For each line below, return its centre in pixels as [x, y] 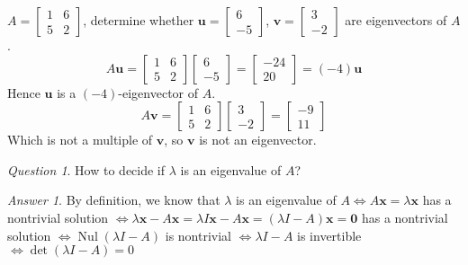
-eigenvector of [158, 92]
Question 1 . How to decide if [86, 169]
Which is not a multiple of [80, 140]
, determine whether [139, 20]
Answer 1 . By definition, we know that [114, 200]
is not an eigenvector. [258, 140]
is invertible [329, 235]
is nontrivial [198, 235]
